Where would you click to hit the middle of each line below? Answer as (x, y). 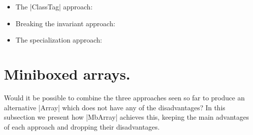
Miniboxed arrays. (67, 73)
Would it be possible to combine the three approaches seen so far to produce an (125, 97)
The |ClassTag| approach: (54, 6)
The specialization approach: (59, 40)
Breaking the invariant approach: (65, 23)
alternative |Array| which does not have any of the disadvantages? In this (115, 107)
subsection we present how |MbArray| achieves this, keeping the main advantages (126, 117)
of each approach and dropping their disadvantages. (82, 126)
